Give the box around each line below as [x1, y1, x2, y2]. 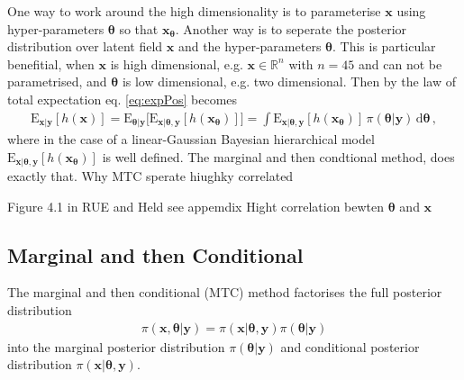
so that [119, 19, 159, 38]
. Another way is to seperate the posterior [175, 19, 407, 38]
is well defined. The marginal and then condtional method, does [102, 147, 455, 166]
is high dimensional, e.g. [110, 54, 243, 73]
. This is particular [332, 37, 436, 56]
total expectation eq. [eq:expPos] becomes [7, 89, 238, 108]
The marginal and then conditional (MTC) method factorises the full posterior [7, 283, 442, 302]
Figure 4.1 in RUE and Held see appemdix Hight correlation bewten [7, 196, 385, 215]
